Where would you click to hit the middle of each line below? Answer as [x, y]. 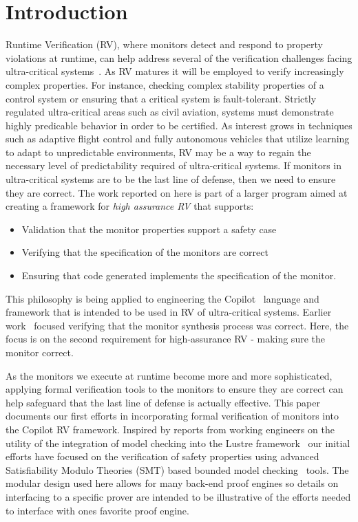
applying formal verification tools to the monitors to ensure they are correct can [175, 389]
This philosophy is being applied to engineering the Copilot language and [162, 298]
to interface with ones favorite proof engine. [97, 510]
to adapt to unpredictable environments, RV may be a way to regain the [158, 152]
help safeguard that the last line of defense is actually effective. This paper [163, 402]
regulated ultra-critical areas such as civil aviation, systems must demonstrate [170, 112]
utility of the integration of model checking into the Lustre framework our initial [178, 443]
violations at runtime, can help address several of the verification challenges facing [179, 57]
